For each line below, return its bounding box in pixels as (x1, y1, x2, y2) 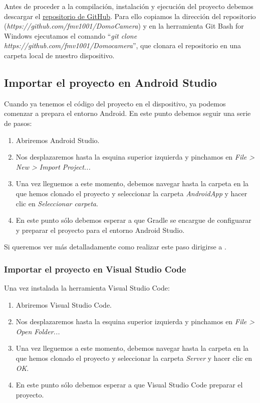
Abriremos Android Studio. (16, 135, 100, 145)
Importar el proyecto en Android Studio (4, 74, 217, 90)
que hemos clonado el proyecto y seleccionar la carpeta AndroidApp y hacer (16, 188, 247, 198)
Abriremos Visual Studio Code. (16, 299, 112, 310)
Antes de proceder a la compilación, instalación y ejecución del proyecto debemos (4, 1, 253, 11)
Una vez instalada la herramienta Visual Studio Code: (4, 283, 170, 293)
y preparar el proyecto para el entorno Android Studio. (16, 224, 185, 235)
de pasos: (4, 117, 32, 128)
